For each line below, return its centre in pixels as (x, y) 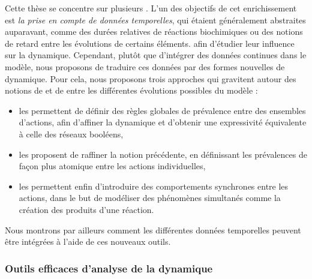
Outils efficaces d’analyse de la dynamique (109, 268)
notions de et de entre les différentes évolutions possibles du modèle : (131, 90)
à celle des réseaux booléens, (71, 133)
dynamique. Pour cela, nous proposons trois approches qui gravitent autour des (151, 78)
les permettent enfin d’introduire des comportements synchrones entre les (154, 186)
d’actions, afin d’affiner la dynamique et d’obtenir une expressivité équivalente (163, 122)
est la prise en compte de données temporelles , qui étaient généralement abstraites (155, 19)
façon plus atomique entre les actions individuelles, (112, 166)
